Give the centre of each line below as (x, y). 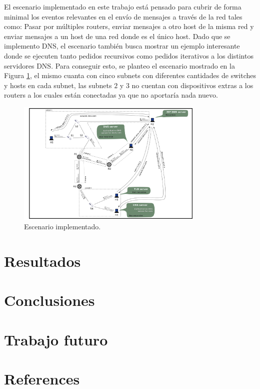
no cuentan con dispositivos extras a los (192, 85)
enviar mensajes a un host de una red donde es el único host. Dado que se (117, 36)
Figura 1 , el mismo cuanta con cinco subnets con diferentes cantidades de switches (130, 75)
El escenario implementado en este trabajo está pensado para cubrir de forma (123, 7)
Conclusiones (49, 300)
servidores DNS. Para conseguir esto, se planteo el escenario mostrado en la (119, 65)
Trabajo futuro (56, 339)
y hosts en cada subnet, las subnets (58, 85)
